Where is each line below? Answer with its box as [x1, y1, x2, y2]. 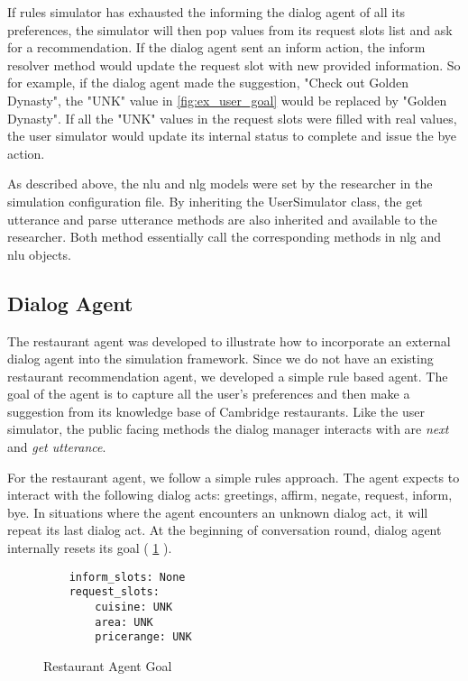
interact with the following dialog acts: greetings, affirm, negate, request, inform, [7, 485, 453, 504]
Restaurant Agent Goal [43, 656, 172, 675]
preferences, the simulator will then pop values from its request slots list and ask [7, 20, 453, 39]
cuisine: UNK [95, 600, 173, 613]
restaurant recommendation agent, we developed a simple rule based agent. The [7, 366, 448, 385]
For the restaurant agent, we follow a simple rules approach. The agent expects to [7, 467, 460, 486]
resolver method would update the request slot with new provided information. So [7, 55, 461, 74]
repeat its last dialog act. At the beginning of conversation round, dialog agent [7, 520, 442, 539]
